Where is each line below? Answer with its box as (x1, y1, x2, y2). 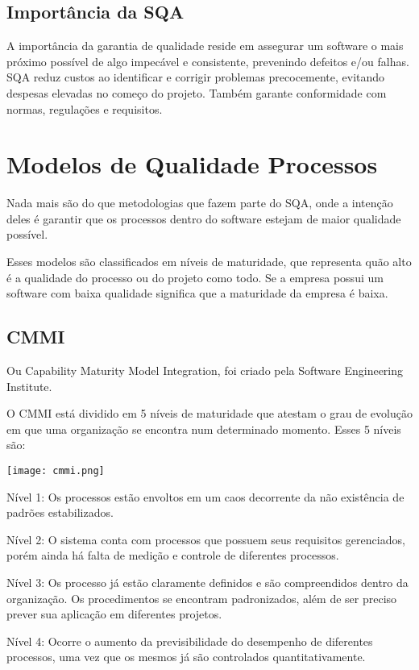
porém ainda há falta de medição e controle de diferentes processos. (6, 547, 339, 564)
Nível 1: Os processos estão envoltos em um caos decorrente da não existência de (6, 488, 404, 505)
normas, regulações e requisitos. (6, 100, 163, 117)
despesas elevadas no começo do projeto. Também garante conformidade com (6, 84, 387, 101)
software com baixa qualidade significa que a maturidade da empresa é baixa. (6, 285, 388, 302)
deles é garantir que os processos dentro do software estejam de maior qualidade (6, 210, 401, 227)
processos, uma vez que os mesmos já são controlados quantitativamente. (6, 648, 366, 665)
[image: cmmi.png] (6, 465, 105, 477)
